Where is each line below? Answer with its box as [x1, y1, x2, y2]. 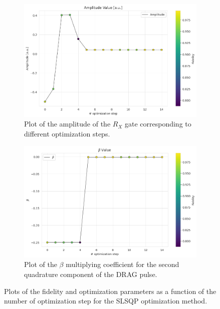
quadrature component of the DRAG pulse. [24, 269, 157, 279]
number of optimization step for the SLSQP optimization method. [4, 295, 207, 306]
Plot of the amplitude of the [24, 118, 111, 129]
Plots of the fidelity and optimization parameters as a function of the [4, 285, 216, 296]
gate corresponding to [124, 118, 191, 129]
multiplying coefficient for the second [66, 259, 179, 269]
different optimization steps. [24, 128, 110, 139]
